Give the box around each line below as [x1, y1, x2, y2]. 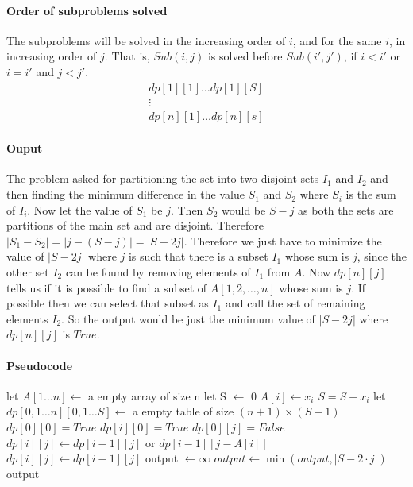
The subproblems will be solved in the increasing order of [6, 32, 286, 48]
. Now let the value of [27, 201, 133, 218]
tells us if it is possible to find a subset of [6, 279, 207, 296]
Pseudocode [6, 357, 73, 373]
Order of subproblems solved [6, 2, 168, 18]
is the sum [345, 186, 396, 203]
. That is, [104, 48, 150, 64]
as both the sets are [298, 201, 394, 218]
